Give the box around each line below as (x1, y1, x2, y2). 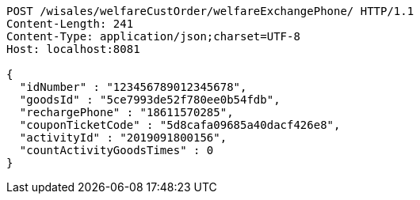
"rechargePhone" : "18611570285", (19, 106, 234, 119)
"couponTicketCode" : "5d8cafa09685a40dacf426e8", (19, 119, 341, 131)
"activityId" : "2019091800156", (19, 131, 227, 144)
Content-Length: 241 (6, 17, 134, 30)
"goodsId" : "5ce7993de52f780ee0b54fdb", (19, 93, 281, 106)
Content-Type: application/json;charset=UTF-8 (6, 30, 300, 43)
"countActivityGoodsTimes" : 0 (19, 144, 214, 157)
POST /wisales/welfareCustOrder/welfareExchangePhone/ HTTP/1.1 (6, 5, 414, 17)
